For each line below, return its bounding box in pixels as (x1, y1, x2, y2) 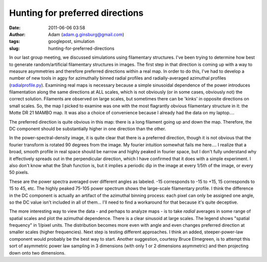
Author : (9, 31, 26, 37)
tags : (9, 39, 20, 44)
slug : (9, 45, 20, 51)
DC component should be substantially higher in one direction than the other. (9, 126, 166, 132)
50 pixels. (9, 170, 29, 175)
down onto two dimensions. (9, 250, 66, 256)
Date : (9, 25, 21, 31)
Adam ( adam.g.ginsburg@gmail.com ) (48, 31, 125, 37)
